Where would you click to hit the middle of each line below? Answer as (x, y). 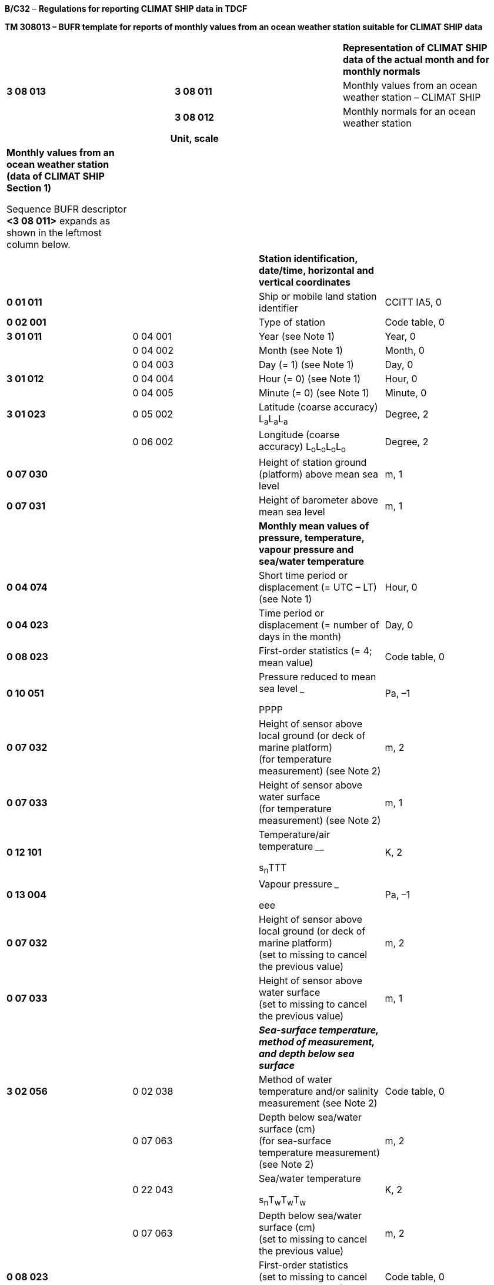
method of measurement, (317, 1041)
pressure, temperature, (312, 538)
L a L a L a (273, 420)
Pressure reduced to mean (318, 677)
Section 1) (29, 188)
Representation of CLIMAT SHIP (415, 48)
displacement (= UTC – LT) (318, 587)
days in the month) (300, 637)
